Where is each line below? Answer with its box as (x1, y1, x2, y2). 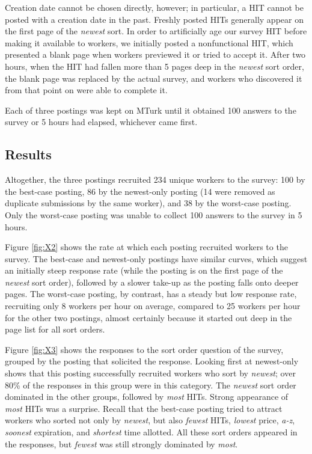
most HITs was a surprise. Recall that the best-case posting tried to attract (5, 402, 283, 414)
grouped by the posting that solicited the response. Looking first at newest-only (5, 355, 299, 367)
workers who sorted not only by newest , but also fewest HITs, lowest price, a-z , (5, 414, 295, 426)
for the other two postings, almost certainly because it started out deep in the (5, 311, 292, 324)
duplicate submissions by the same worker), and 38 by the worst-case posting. (5, 197, 292, 209)
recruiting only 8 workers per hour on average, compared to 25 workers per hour (5, 299, 301, 312)
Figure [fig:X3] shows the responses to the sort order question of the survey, (5, 343, 284, 355)
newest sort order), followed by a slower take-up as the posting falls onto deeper (5, 275, 299, 288)
